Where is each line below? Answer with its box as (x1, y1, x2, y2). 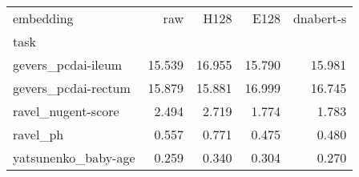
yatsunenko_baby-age (13, 148, 135, 167)
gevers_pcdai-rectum (13, 78, 131, 97)
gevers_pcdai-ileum (13, 55, 123, 74)
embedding (13, 9, 74, 27)
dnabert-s (292, 9, 347, 27)
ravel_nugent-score (13, 102, 119, 120)
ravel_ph (13, 125, 64, 143)
